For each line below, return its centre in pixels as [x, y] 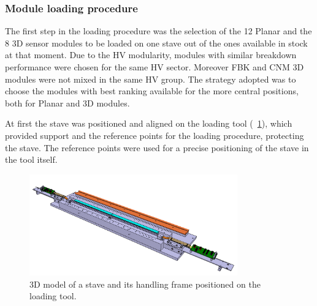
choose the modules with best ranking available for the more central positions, [152, 91]
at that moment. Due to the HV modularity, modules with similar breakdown [151, 55]
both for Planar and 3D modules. [67, 103]
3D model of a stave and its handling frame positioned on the [145, 284]
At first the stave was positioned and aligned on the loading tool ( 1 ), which [149, 123]
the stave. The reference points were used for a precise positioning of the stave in [157, 147]
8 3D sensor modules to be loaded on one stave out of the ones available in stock [156, 43]
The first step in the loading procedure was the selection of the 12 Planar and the [158, 31]
